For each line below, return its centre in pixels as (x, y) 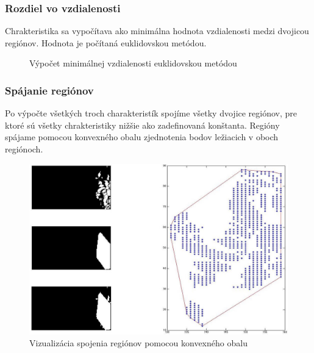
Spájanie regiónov (49, 90)
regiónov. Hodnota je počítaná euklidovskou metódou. (106, 42)
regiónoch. (24, 149)
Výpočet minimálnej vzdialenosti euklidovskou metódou (133, 63)
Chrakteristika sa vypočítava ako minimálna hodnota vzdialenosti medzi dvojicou (157, 31)
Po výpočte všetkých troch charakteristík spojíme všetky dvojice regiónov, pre (151, 113)
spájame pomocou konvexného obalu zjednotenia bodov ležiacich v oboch (142, 137)
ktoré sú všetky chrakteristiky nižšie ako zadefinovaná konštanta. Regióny (142, 125)
